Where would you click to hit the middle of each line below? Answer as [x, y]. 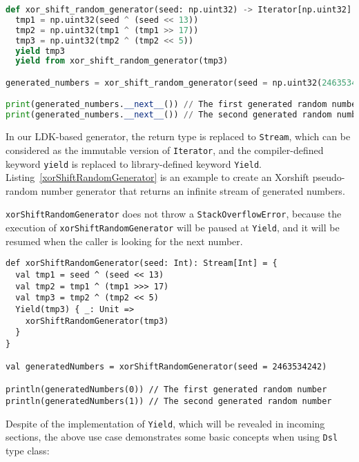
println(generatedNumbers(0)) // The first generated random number [166, 390]
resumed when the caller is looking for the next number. [124, 241]
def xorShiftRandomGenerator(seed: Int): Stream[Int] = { [142, 263]
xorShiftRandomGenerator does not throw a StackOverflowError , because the [174, 214]
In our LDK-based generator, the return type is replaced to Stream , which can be [178, 136]
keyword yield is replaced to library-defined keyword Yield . [134, 163]
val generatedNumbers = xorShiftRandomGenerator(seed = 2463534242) [166, 367]
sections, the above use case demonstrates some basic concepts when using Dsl [172, 437]
